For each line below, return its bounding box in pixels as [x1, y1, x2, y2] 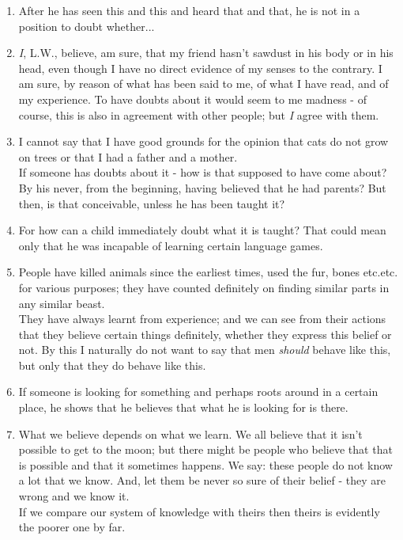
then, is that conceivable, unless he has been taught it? [18, 195, 285, 211]
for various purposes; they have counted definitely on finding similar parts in [18, 279, 390, 295]
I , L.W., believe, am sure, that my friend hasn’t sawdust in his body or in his [18, 44, 394, 61]
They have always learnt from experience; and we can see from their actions [18, 310, 386, 327]
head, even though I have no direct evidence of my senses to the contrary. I [18, 59, 382, 76]
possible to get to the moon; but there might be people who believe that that [18, 441, 393, 458]
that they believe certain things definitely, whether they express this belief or [18, 325, 392, 342]
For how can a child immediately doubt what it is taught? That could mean [18, 222, 386, 238]
